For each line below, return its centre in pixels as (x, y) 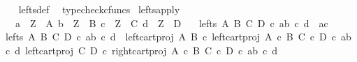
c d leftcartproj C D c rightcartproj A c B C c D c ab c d (141, 50)
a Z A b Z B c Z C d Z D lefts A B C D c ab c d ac (172, 23)
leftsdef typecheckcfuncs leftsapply (99, 9)
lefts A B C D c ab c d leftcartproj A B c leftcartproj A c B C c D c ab (178, 37)
